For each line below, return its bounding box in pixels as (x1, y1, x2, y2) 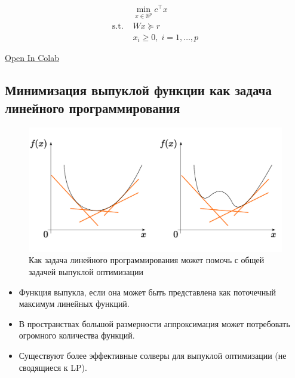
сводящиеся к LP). (19, 361, 87, 373)
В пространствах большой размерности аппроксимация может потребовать (19, 317, 290, 330)
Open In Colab (5, 51, 60, 64)
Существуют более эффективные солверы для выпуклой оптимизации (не (19, 349, 287, 362)
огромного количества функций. (19, 329, 135, 342)
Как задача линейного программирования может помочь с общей (29, 254, 265, 266)
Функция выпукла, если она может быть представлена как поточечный (19, 285, 276, 298)
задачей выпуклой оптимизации (29, 266, 144, 278)
